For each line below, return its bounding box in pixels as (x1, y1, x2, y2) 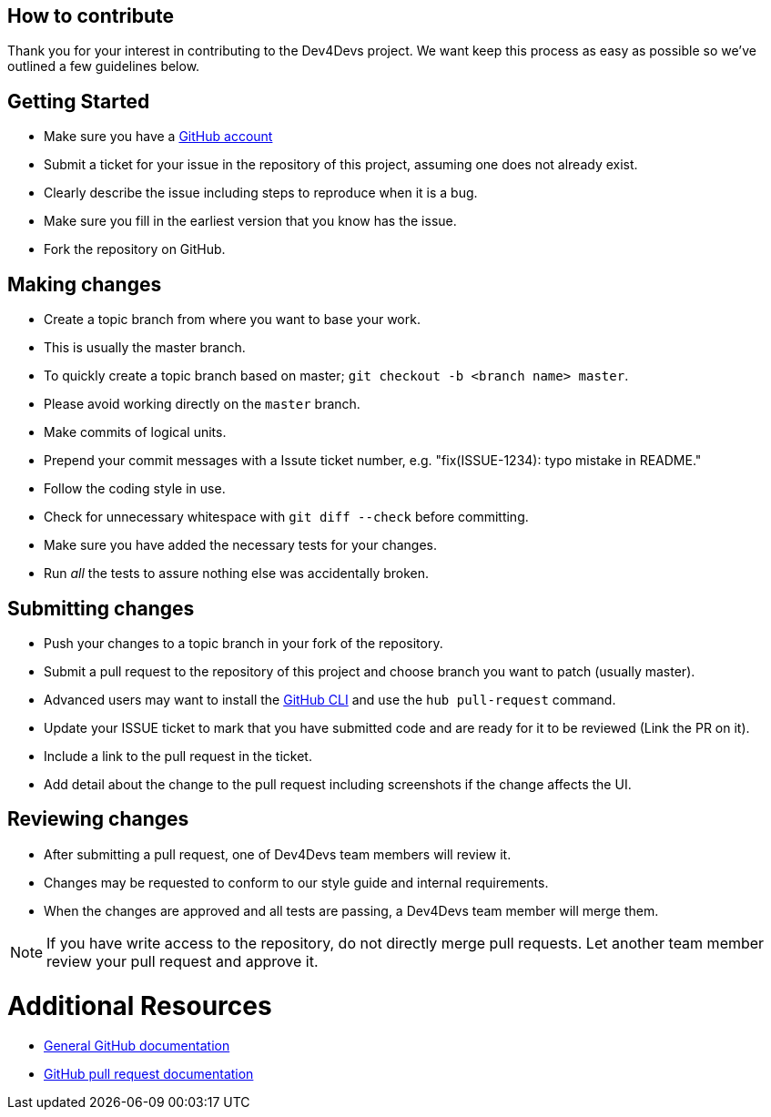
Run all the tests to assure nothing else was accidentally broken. (44, 565, 430, 582)
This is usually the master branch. (44, 340, 246, 356)
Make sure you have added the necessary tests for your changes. (44, 537, 437, 553)
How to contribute (7, 5, 175, 27)
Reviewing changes (7, 807, 189, 831)
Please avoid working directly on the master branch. (44, 396, 360, 412)
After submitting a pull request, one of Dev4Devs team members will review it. (44, 846, 512, 862)
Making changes (7, 272, 162, 296)
